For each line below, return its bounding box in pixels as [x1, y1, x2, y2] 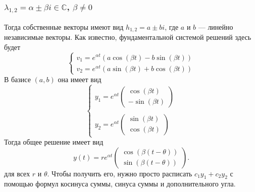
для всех [4, 168, 30, 178]
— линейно [198, 21, 233, 32]
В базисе [4, 74, 31, 84]
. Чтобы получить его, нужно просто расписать [47, 168, 192, 178]
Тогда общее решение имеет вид [4, 137, 104, 147]
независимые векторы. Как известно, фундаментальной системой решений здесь [4, 32, 251, 42]
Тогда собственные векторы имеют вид [4, 21, 124, 32]
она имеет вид [58, 74, 101, 84]
